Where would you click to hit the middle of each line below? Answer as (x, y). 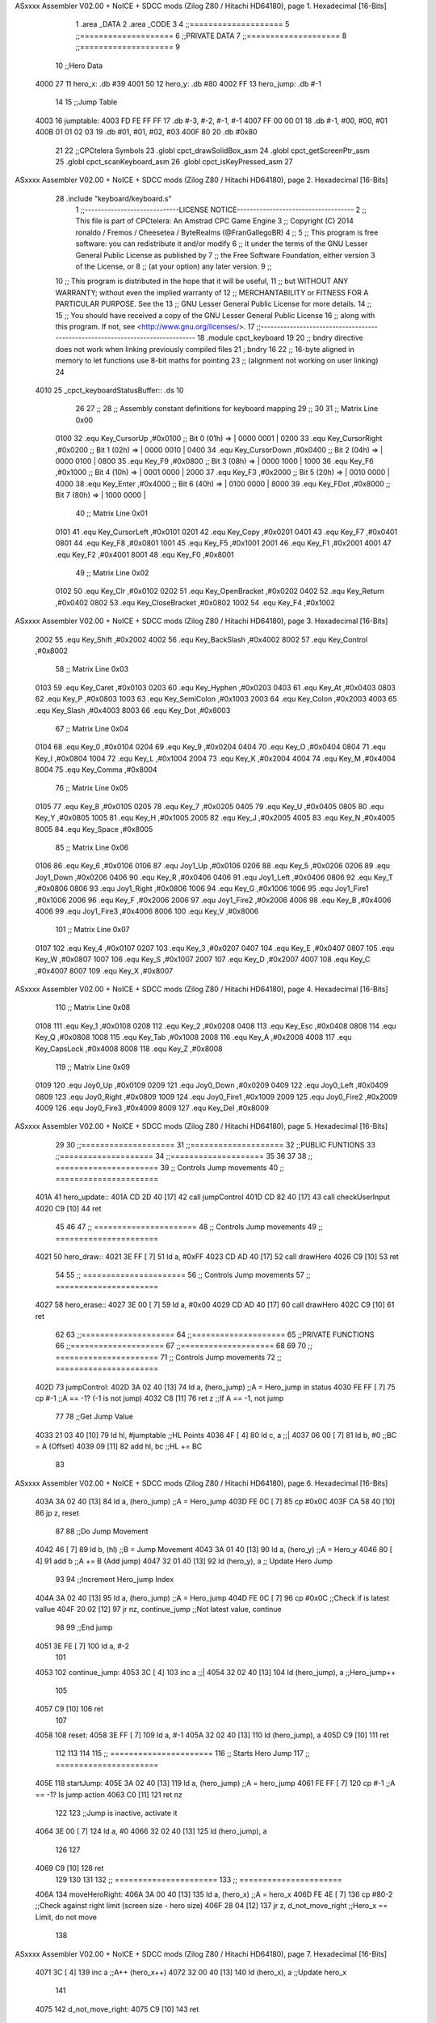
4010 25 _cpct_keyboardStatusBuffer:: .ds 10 (109, 390)
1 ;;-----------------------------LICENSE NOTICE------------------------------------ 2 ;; (221, 210)
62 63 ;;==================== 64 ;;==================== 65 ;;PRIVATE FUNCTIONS (215, 1334)
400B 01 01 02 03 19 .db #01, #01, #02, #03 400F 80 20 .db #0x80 (146, 132)
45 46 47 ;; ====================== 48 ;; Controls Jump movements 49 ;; (189, 1227)
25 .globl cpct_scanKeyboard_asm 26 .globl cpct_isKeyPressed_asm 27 (174, 161)
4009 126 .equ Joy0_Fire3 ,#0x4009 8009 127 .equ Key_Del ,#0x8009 (152, 1108)
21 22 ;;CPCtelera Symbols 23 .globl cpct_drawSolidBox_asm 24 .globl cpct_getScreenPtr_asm (213, 151)
